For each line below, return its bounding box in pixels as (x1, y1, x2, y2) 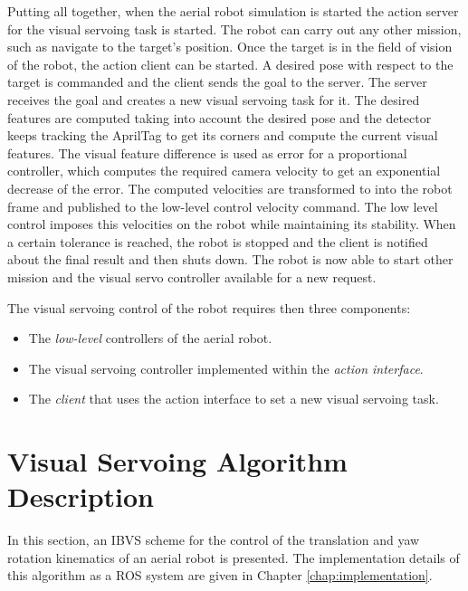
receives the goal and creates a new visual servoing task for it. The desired (7, 90, 420, 109)
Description (7, 478, 155, 515)
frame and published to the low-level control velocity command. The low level (7, 196, 438, 215)
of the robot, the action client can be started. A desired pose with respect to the (7, 54, 454, 73)
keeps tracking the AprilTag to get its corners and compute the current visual (7, 126, 438, 145)
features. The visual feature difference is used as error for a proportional (7, 143, 407, 162)
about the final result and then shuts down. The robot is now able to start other (7, 250, 454, 269)
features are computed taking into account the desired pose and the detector (7, 108, 432, 127)
